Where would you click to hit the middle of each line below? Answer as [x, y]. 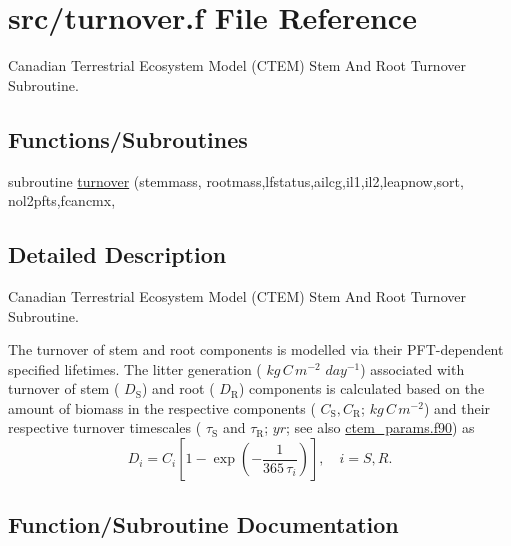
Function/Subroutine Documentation [203, 524]
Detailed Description [117, 254]
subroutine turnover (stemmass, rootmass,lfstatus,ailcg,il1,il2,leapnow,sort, [236, 180]
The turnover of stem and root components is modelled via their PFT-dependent [256, 349]
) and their [457, 407]
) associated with [412, 368]
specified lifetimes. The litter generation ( [135, 368]
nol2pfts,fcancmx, [62, 200]
